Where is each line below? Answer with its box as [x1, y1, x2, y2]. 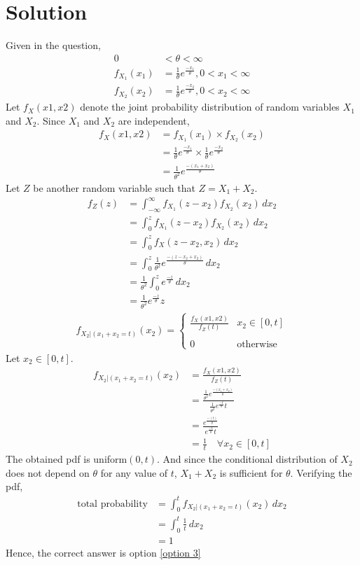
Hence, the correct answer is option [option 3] [6, 545, 201, 559]
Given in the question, [6, 38, 101, 53]
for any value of [100, 465, 168, 480]
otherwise [237, 339, 277, 349]
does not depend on [6, 465, 90, 480]
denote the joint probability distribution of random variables [80, 99, 340, 114]
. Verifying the [290, 465, 352, 480]
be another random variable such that [33, 180, 195, 195]
